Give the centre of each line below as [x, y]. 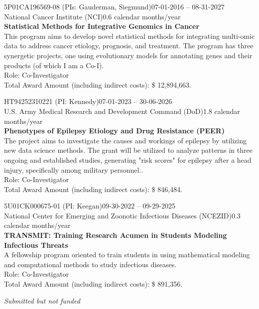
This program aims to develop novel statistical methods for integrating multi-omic [129, 36]
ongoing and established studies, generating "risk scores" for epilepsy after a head [128, 159]
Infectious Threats [36, 245]
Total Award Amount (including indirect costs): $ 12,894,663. [98, 84]
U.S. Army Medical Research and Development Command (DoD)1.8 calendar [122, 111]
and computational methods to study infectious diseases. [90, 264]
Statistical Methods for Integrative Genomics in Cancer [102, 26]
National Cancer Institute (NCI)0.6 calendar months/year [92, 16]
